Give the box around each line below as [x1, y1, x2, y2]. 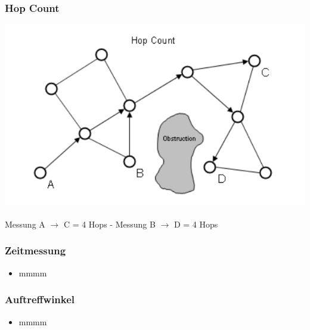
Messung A [5, 217, 45, 230]
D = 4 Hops [173, 217, 218, 230]
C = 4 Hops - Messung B [63, 217, 156, 230]
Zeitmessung [5, 243, 66, 258]
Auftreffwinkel [5, 292, 75, 307]
